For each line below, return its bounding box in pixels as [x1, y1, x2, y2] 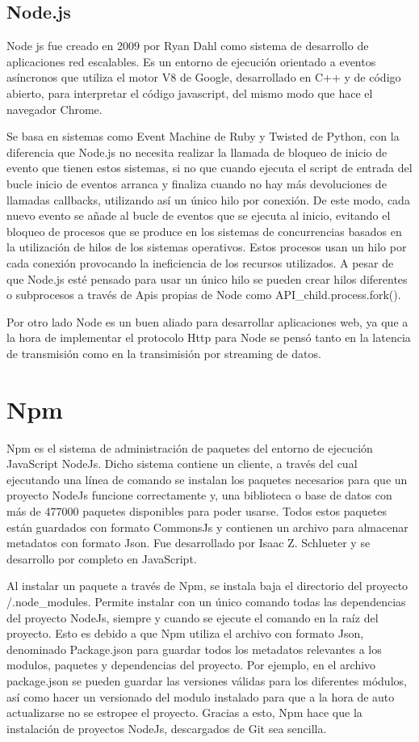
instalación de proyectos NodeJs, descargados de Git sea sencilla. [6, 719, 327, 736]
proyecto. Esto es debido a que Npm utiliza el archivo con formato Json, [6, 625, 364, 642]
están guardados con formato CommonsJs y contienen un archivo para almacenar [6, 518, 409, 535]
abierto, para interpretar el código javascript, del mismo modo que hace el [6, 84, 373, 101]
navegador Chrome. [6, 100, 103, 117]
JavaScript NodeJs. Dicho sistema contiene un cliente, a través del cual [6, 455, 358, 472]
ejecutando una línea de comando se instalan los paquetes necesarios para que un [6, 470, 408, 487]
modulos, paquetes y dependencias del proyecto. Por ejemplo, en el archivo [6, 656, 376, 673]
